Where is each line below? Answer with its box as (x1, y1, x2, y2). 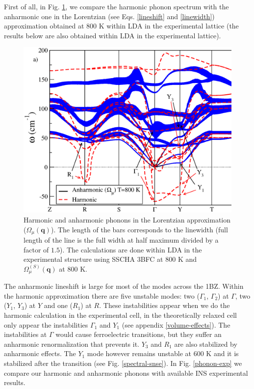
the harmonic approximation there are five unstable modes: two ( (4, 290, 200, 301)
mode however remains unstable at (87, 348, 192, 359)
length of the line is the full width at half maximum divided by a (24, 235, 219, 245)
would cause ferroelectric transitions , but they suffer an (55, 329, 222, 339)
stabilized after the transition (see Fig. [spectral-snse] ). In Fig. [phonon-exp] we (4, 358, 242, 368)
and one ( (44, 300, 73, 310)
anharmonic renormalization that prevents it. (4, 338, 139, 349)
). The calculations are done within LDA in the (59, 244, 202, 254)
